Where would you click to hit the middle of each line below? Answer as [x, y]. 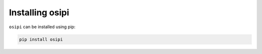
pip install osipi [41, 39]
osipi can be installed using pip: [42, 27]
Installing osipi [39, 12]
